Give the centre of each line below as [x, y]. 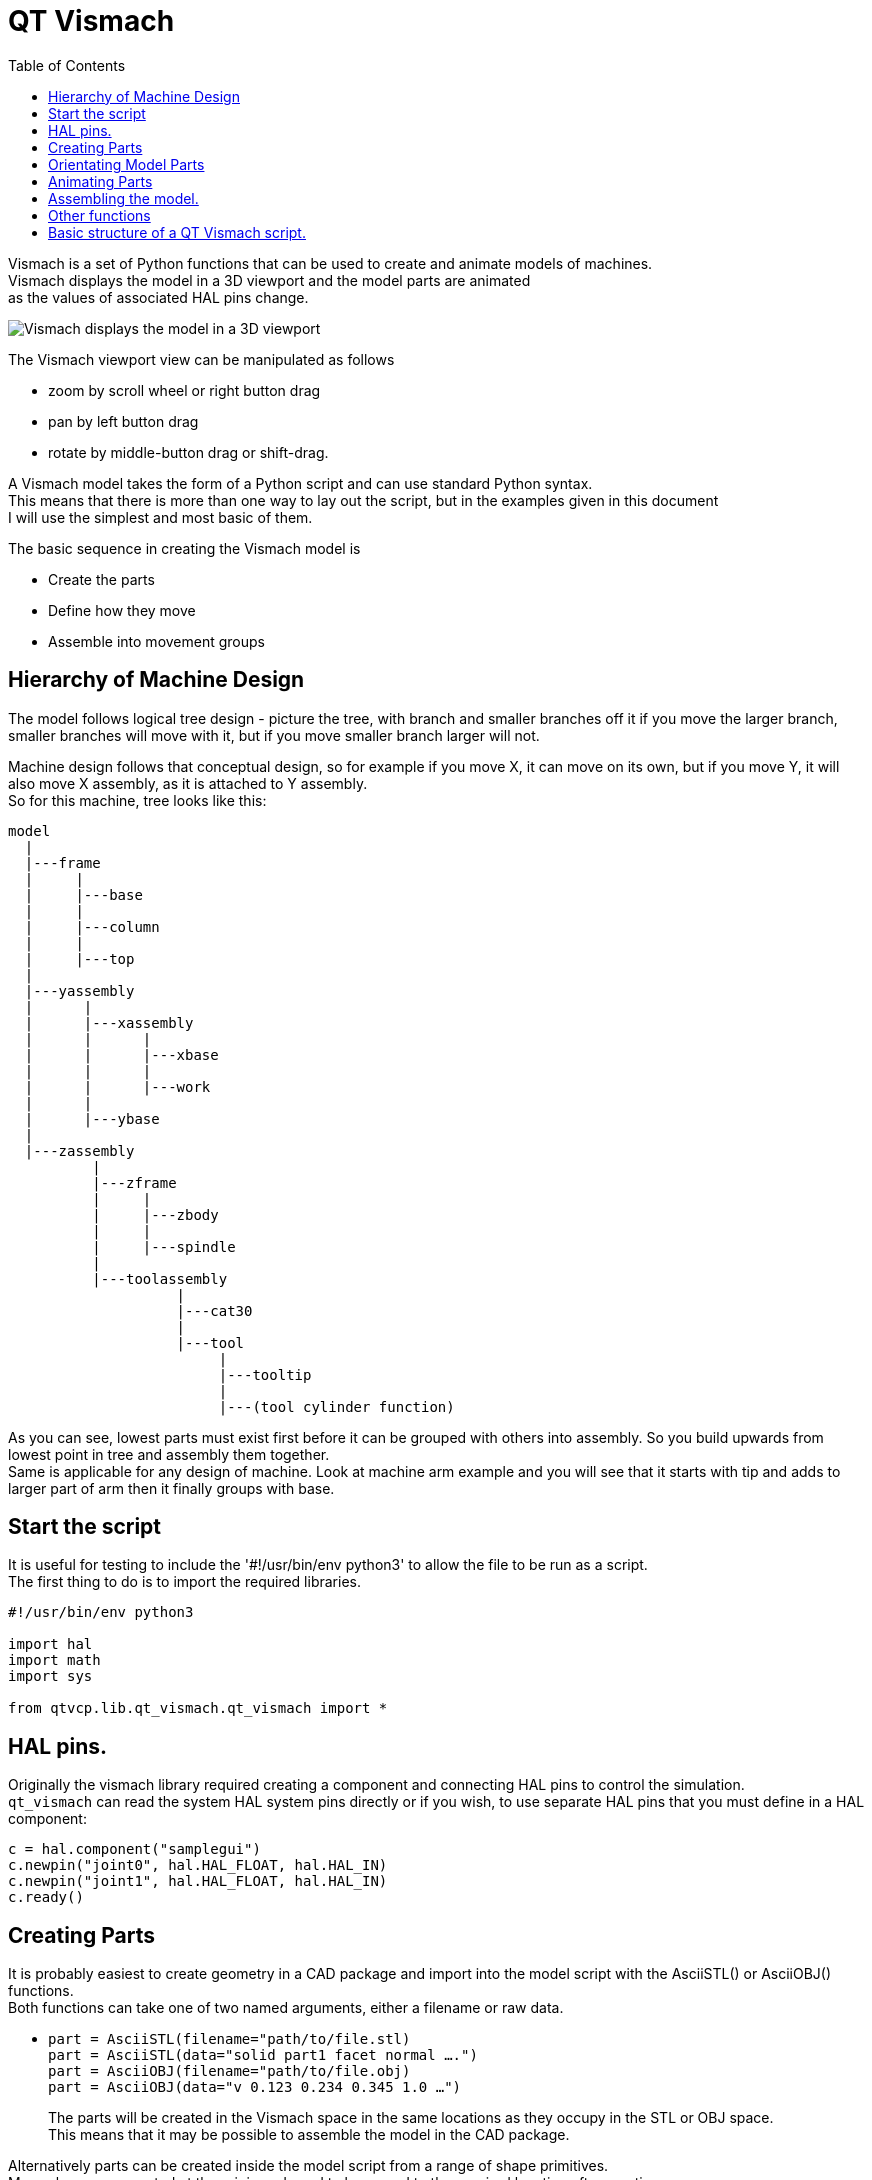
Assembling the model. [123, 198]
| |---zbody [155, 1214]
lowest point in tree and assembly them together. [169, 1454]
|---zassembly [79, 1150]
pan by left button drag [123, 421]
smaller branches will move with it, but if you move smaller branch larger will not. [274, 735]
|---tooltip [265, 1374]
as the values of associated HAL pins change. [158, 297]
